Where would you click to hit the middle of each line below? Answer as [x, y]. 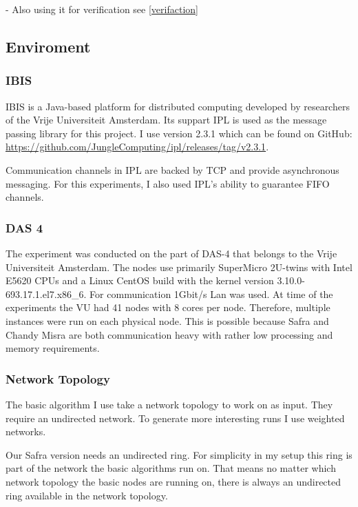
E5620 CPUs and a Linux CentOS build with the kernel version [140, 280]
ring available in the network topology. [87, 495]
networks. [26, 431]
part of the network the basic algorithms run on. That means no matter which [171, 468]
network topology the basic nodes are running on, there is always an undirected [173, 481]
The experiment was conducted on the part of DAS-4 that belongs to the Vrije [171, 253]
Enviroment [48, 46]
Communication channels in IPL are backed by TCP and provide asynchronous [172, 169]
